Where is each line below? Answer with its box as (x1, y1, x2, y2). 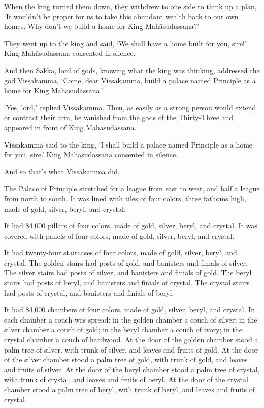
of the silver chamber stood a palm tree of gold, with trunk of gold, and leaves (4, 354, 248, 365)
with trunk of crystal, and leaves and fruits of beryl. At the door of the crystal (4, 374, 248, 385)
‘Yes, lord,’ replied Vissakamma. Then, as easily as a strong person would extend (4, 102, 256, 112)
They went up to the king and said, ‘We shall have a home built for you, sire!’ (4, 38, 247, 48)
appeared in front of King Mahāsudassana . (4, 122, 137, 132)
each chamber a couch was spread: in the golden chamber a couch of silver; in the (4, 314, 257, 325)
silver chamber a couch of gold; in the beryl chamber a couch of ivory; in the (4, 324, 242, 335)
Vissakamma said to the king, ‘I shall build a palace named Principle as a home (4, 139, 253, 150)
